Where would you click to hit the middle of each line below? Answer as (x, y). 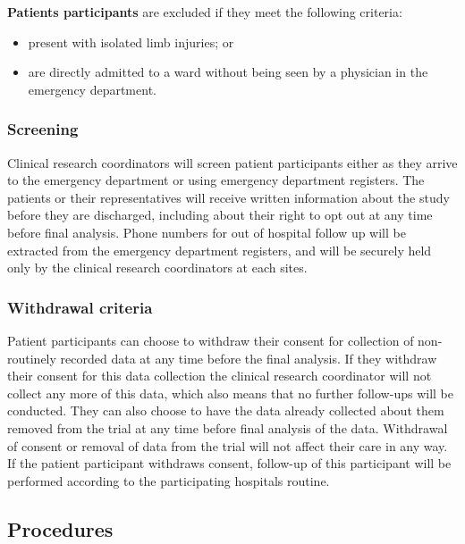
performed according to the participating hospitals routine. (169, 480)
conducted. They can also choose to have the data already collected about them (226, 410)
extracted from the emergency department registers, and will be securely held (220, 250)
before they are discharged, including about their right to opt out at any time (220, 215)
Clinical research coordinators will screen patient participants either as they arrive (232, 162)
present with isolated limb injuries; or (131, 42)
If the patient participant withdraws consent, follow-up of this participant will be (229, 463)
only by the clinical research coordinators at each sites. (157, 268)
